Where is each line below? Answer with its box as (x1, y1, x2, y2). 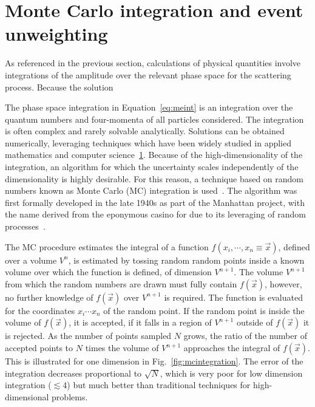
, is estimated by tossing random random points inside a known (68, 253, 305, 266)
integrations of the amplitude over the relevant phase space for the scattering (5, 68, 291, 81)
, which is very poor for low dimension (160, 366, 303, 379)
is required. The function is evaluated (164, 290, 303, 303)
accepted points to (5, 341, 73, 354)
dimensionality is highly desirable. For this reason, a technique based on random (5, 172, 304, 185)
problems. (52, 390, 88, 403)
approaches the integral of (183, 341, 280, 354)
